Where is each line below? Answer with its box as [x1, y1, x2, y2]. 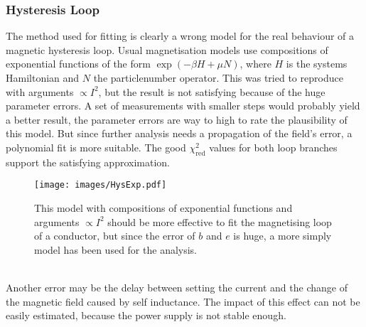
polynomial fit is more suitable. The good [6, 139, 186, 154]
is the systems [286, 56, 348, 71]
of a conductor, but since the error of [34, 228, 195, 243]
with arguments [6, 84, 74, 99]
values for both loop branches [209, 139, 338, 154]
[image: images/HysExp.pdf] [34, 180, 167, 191]
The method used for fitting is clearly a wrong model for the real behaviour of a [6, 28, 355, 43]
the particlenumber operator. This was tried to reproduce [93, 70, 343, 85]
